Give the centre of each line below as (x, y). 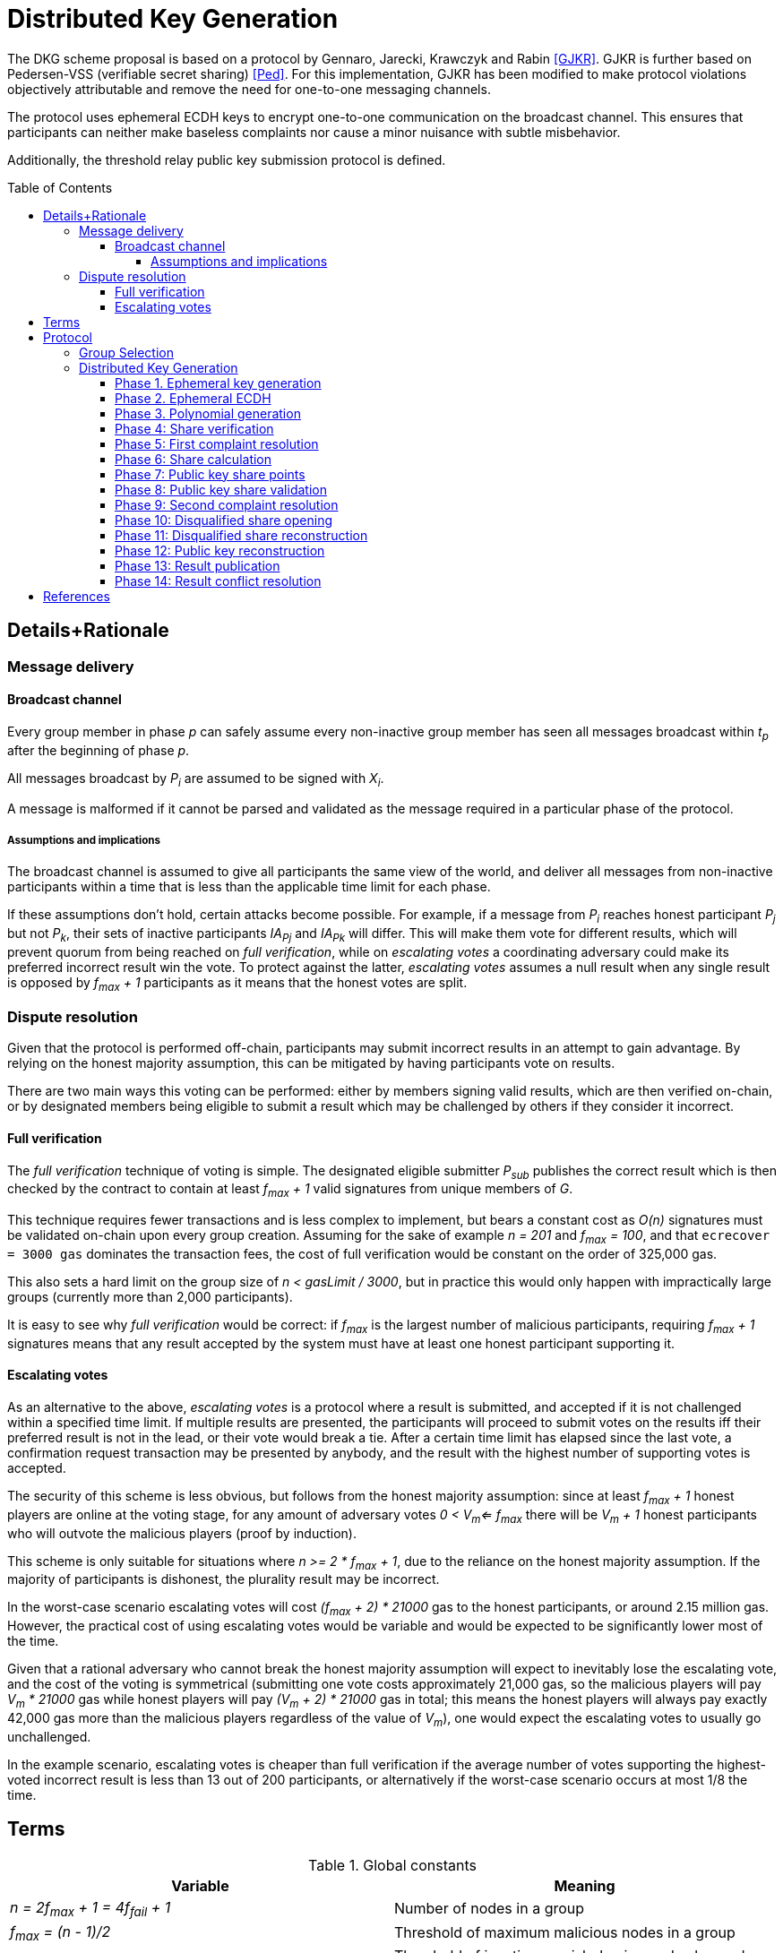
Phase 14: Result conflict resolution (218, 581)
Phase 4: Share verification (194, 428)
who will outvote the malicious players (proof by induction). (182, 1533)
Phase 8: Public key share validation (221, 489)
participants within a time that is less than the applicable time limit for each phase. (249, 887)
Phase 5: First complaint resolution (217, 443)
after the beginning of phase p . (99, 750)
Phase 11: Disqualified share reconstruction (241, 535)
